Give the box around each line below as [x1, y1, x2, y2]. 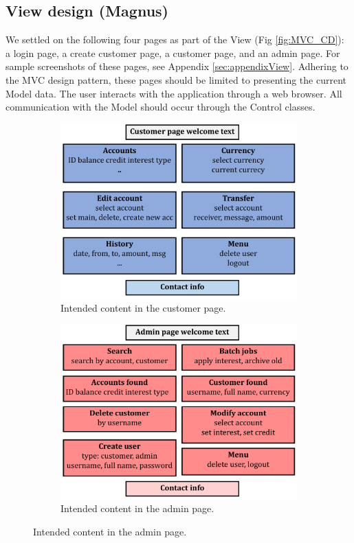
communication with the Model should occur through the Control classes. [5, 100, 316, 114]
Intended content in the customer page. [60, 300, 226, 314]
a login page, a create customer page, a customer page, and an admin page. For [5, 45, 340, 60]
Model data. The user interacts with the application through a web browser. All [5, 86, 342, 100]
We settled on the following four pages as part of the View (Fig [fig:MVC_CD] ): [5, 32, 344, 47]
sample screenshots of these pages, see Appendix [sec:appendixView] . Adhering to [5, 59, 349, 73]
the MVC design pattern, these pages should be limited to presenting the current [5, 72, 346, 86]
